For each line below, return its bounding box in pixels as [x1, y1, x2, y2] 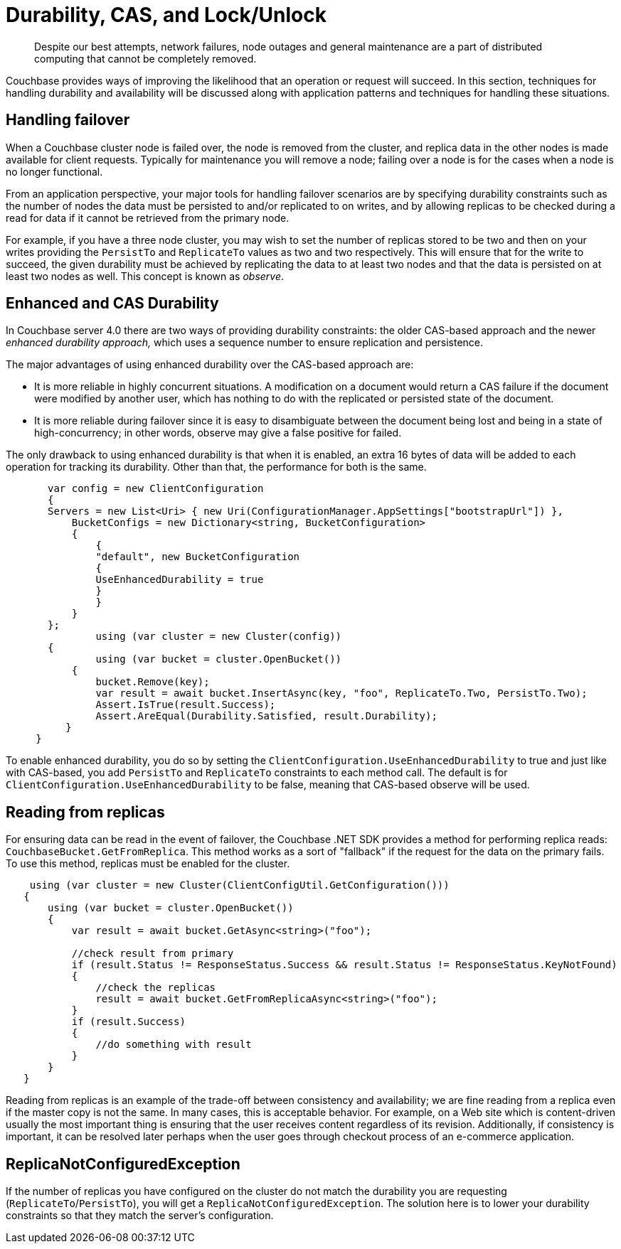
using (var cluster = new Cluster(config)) [95, 631, 342, 643]
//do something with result [95, 1039, 252, 1051]
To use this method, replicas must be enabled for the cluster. [6, 857, 290, 870]
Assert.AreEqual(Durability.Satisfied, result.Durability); [95, 710, 437, 722]
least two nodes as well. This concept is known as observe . [6, 269, 285, 282]
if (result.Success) [71, 1016, 186, 1028]
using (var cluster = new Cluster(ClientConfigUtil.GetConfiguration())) [29, 879, 450, 891]
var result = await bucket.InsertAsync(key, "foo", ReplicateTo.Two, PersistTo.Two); [95, 687, 588, 699]
